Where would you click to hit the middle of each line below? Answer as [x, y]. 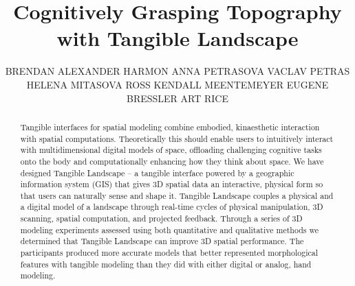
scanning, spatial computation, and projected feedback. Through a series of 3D [161, 218]
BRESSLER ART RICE [177, 98]
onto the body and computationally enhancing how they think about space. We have [172, 161]
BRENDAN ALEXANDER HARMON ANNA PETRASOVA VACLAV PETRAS [177, 71]
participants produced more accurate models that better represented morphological [169, 253]
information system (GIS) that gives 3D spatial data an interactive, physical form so [172, 184]
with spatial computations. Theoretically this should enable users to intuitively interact [177, 138]
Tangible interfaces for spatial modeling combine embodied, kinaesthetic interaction [170, 127]
